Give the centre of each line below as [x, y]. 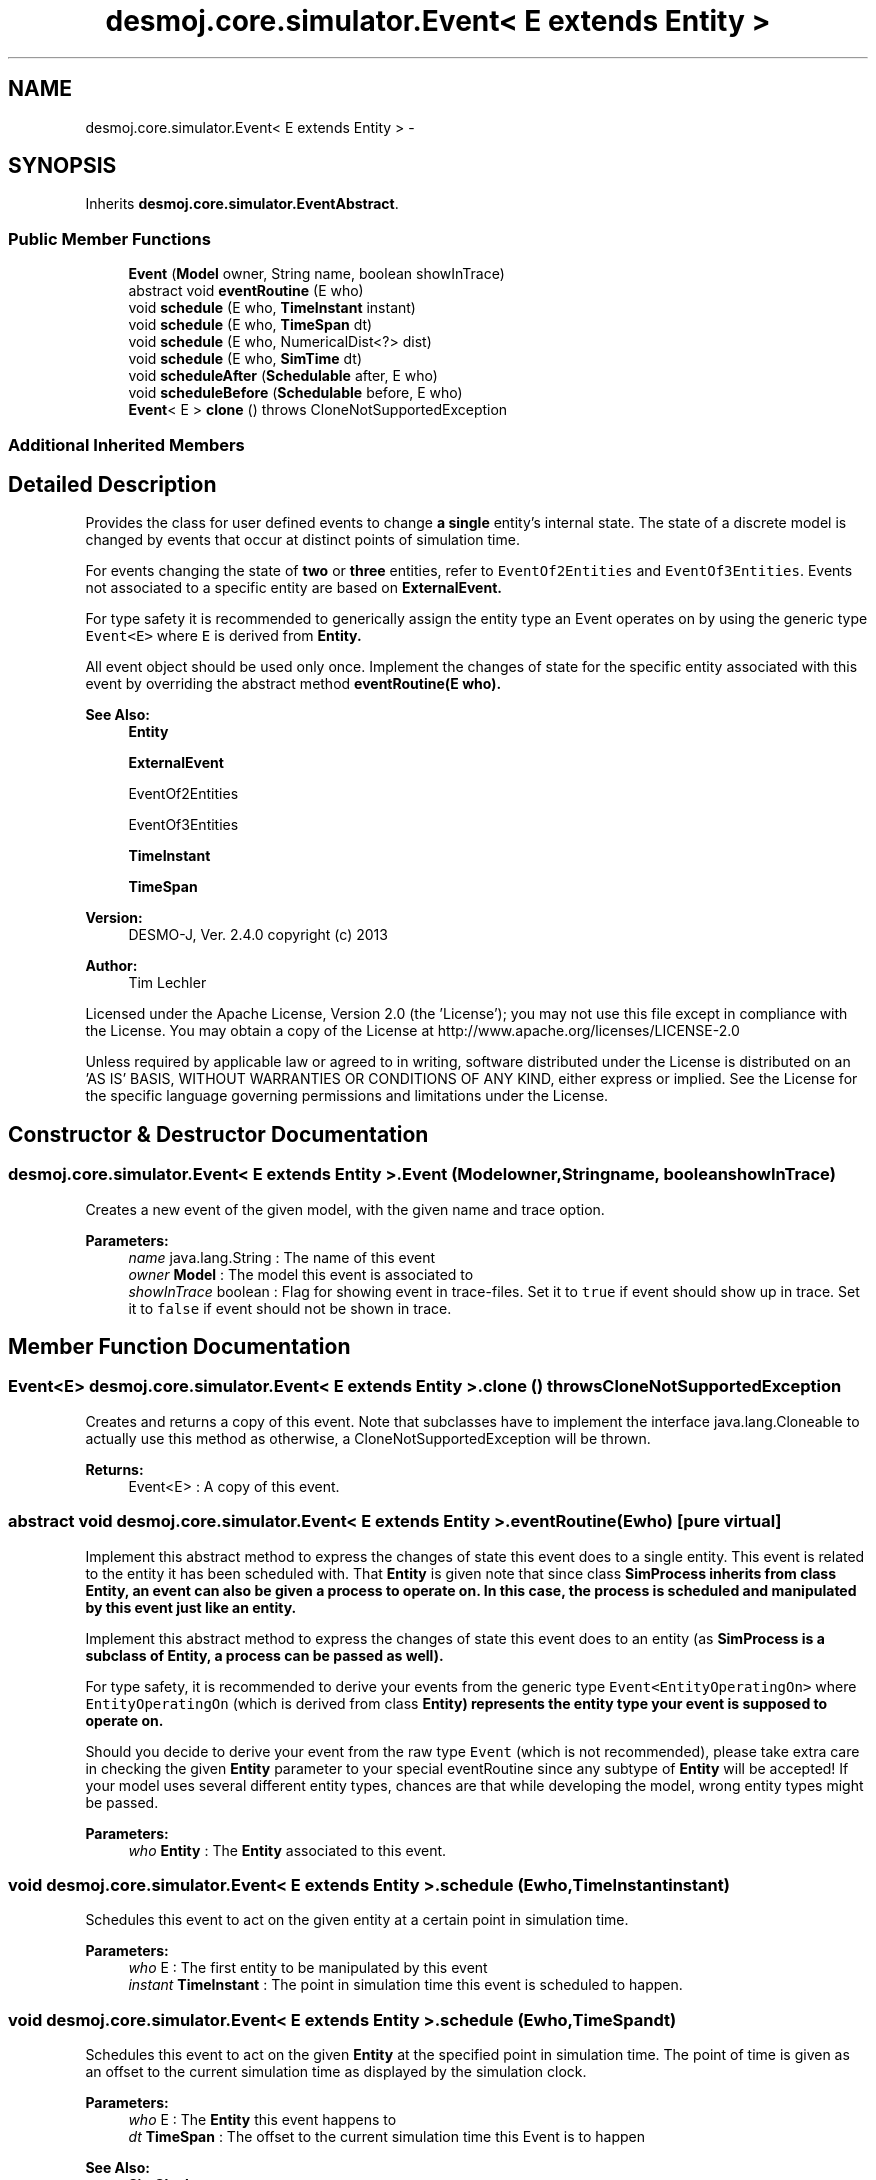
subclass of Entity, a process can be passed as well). [264, 1655]
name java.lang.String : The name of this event [282, 1257]
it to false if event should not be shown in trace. [290, 1308]
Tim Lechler [167, 983]
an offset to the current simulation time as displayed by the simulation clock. [336, 2072]
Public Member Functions [109, 238]
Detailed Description [112, 484]
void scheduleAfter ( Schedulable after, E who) [283, 376]
